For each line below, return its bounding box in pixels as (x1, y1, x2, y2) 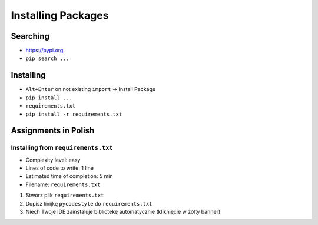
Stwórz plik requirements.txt (25, 192, 104, 199)
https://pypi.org (25, 47, 64, 54)
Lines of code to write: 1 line (25, 164, 94, 172)
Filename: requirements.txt (25, 181, 101, 188)
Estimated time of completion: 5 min (25, 173, 113, 180)
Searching (11, 31, 50, 41)
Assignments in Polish (11, 126, 95, 136)
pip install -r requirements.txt (25, 110, 122, 117)
